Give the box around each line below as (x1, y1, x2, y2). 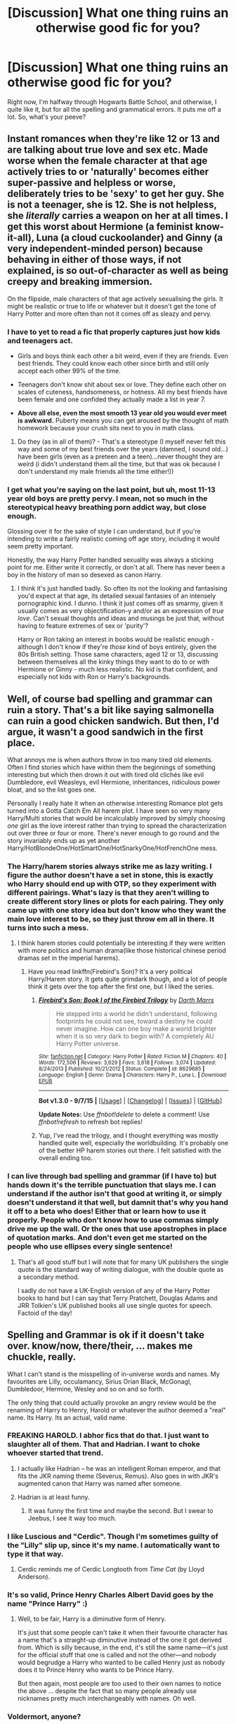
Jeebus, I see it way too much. (27, 1514, 117, 1522)
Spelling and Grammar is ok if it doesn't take (7, 1329, 205, 1341)
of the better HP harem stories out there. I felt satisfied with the (38, 1146, 221, 1154)
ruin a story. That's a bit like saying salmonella (7, 704, 214, 716)
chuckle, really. (7, 1351, 76, 1363)
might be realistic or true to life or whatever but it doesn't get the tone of (7, 302, 216, 310)
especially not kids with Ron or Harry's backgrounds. (17, 673, 171, 681)
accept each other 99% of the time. (17, 367, 121, 375)
